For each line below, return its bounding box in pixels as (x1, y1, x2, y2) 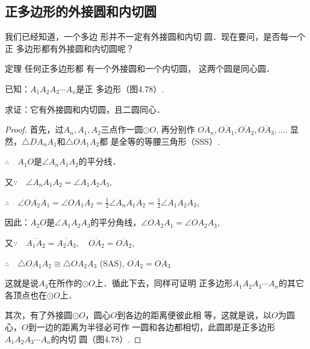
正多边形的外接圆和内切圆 (5, 2, 157, 20)
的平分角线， (90, 216, 141, 228)
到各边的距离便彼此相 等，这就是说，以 (117, 309, 271, 321)
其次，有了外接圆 (5, 309, 72, 321)
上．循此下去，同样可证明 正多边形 (95, 277, 233, 289)
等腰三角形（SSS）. (144, 134, 220, 147)
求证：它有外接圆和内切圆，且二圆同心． (5, 102, 165, 115)
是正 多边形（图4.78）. (76, 82, 164, 95)
